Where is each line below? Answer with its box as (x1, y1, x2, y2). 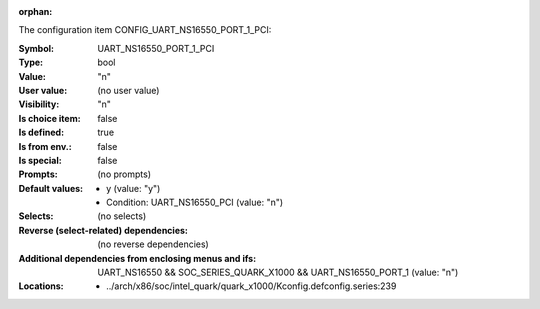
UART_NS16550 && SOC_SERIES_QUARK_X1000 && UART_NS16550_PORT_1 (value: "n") (97, 266, 459, 279)
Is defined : (18, 126, 65, 139)
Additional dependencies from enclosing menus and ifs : (18, 252, 257, 264)
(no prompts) (97, 168, 152, 180)
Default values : (18, 182, 84, 194)
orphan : (18, 6, 53, 17)
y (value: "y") (106, 182, 161, 194)
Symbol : (18, 42, 55, 54)
